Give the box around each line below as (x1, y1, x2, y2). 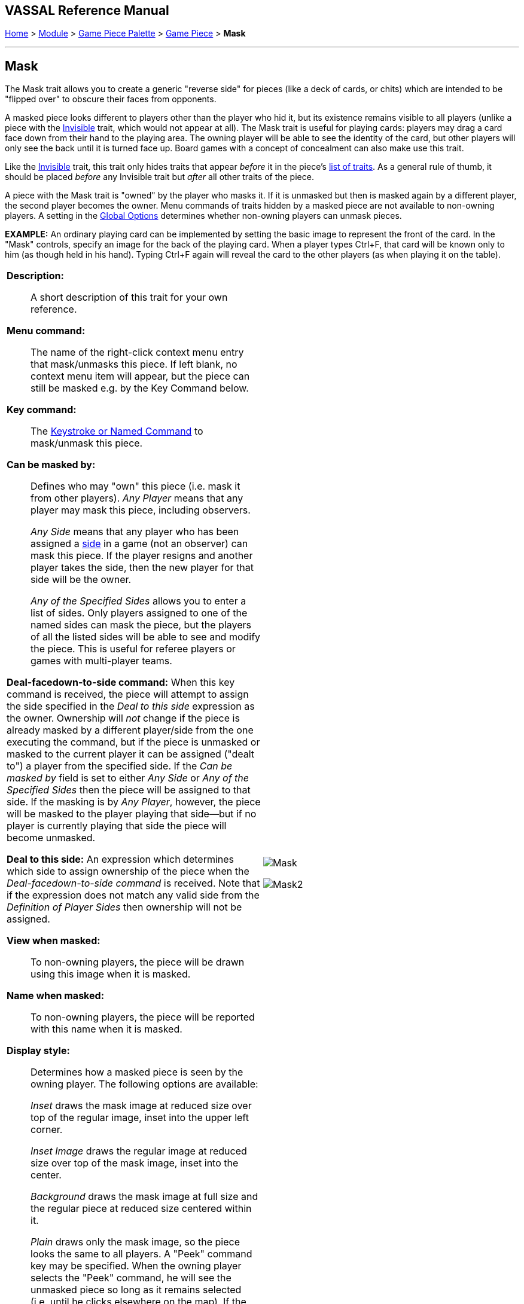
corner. (31, 1123, 63, 1136)
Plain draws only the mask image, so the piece (31, 1236, 240, 1248)
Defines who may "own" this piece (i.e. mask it (31, 480, 240, 493)
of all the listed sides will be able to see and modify (31, 631, 261, 643)
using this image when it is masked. (31, 968, 191, 981)
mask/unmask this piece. (31, 437, 143, 450)
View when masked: (7, 935, 100, 947)
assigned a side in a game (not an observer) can (31, 538, 248, 550)
